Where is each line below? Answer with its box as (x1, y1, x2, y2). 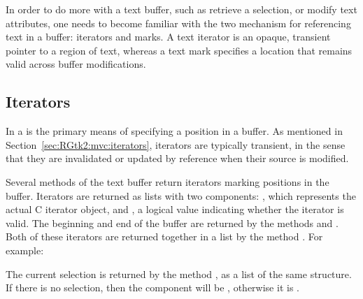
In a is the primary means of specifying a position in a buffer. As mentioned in (6, 124, 343, 138)
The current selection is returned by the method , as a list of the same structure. (6, 266, 352, 281)
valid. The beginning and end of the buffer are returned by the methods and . (6, 215, 339, 230)
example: (6, 242, 44, 257)
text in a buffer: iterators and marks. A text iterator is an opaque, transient (6, 29, 331, 44)
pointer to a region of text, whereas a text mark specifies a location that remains (6, 43, 353, 57)
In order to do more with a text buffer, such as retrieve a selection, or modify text (6, 2, 357, 16)
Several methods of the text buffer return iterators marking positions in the (6, 174, 329, 189)
